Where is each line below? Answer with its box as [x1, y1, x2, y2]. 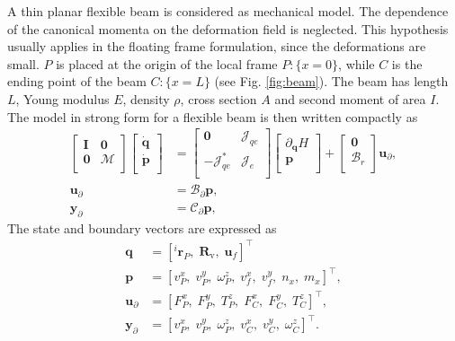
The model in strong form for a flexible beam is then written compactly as [7, 107, 418, 126]
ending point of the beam [7, 72, 147, 91]
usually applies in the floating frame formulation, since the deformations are [7, 37, 426, 56]
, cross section [180, 89, 257, 108]
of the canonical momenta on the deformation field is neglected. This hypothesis [7, 19, 449, 38]
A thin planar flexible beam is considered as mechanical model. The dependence [7, 2, 449, 20]
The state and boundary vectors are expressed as [7, 218, 277, 237]
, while [338, 54, 375, 73]
